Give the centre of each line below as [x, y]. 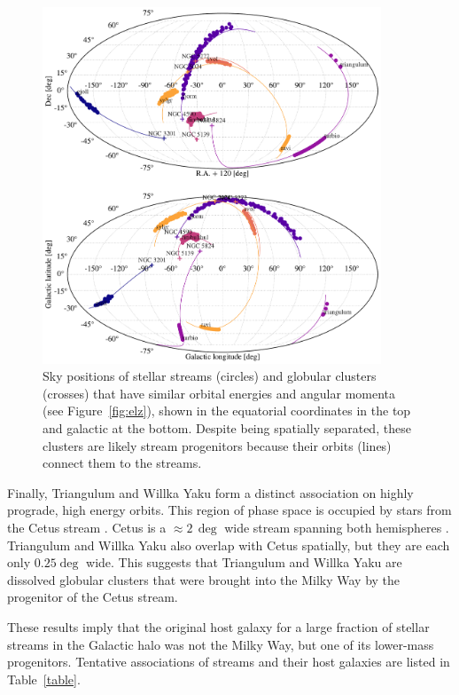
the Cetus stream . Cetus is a [87, 527]
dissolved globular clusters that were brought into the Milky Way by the [204, 579]
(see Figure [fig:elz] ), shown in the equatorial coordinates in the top [227, 411]
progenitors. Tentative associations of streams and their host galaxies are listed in [229, 662]
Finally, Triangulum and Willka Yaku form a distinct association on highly [210, 492]
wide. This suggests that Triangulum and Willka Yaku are [244, 562]
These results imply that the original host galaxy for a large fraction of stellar [218, 626]
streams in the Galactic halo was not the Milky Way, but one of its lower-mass [221, 644]
